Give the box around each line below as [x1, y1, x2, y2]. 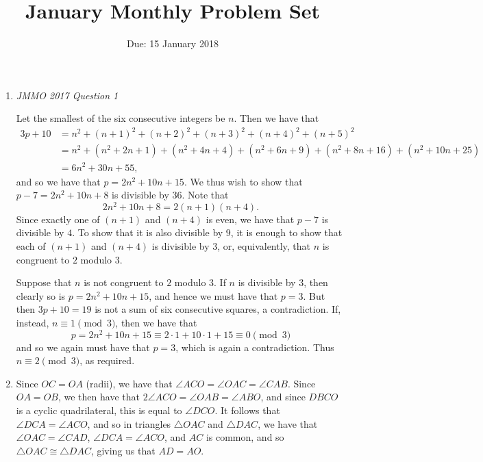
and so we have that [16, 174, 101, 188]
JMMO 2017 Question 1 [16, 88, 119, 102]
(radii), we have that [86, 376, 173, 390]
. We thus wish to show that [184, 174, 303, 188]
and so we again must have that [16, 339, 150, 354]
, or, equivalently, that [217, 239, 311, 253]
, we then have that [58, 389, 140, 404]
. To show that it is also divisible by [72, 225, 223, 240]
